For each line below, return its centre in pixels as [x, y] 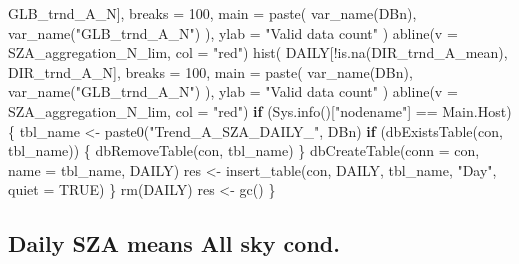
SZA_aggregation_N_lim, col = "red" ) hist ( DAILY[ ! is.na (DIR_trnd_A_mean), [258, 52]
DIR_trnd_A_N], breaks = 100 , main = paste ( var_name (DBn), [210, 71]
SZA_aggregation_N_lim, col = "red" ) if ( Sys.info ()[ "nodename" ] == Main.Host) [260, 110]
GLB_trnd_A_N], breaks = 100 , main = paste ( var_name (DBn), [212, 13]
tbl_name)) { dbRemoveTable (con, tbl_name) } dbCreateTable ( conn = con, [244, 150]
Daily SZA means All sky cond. [174, 243]
